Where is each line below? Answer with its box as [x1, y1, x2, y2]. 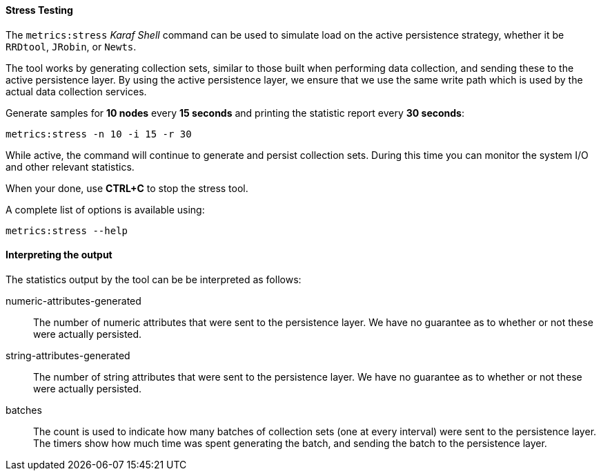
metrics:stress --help [6, 225, 128, 236]
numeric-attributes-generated [6, 294, 141, 307]
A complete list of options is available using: [6, 203, 205, 216]
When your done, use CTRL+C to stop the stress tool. [6, 182, 248, 194]
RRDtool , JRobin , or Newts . [6, 40, 137, 53]
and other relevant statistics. [6, 160, 135, 173]
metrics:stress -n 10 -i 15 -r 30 [6, 128, 192, 140]
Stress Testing [6, 4, 73, 16]
